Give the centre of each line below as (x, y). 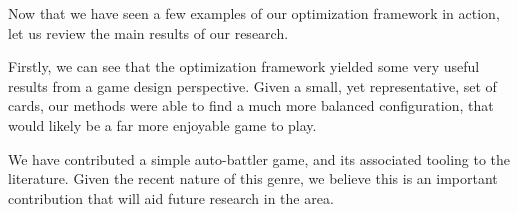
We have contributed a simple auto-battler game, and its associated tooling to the (259, 158)
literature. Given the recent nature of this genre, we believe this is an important (253, 178)
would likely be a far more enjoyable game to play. (162, 124)
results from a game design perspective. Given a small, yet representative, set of (252, 85)
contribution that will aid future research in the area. (171, 197)
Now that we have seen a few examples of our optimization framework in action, (254, 13)
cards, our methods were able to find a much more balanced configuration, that (251, 105)
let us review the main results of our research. (148, 32)
